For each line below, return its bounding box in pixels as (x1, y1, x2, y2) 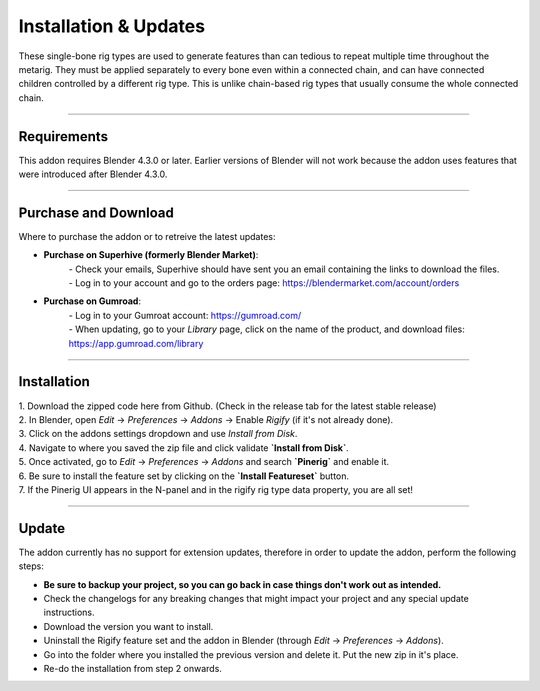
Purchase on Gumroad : (43, 295, 142, 307)
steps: (18, 560, 44, 572)
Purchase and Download (18, 204, 174, 221)
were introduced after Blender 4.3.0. (18, 168, 168, 180)
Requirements (18, 128, 109, 145)
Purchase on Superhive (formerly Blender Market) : (43, 249, 259, 261)
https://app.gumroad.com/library (68, 337, 204, 349)
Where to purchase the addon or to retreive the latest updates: (18, 230, 276, 242)
